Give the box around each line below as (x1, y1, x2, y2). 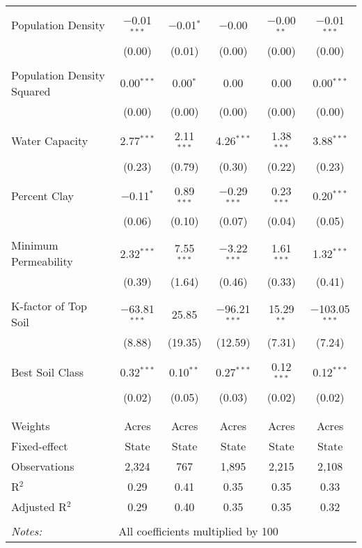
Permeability (11, 253, 73, 270)
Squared (11, 82, 51, 99)
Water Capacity (11, 132, 88, 149)
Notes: (11, 523, 42, 540)
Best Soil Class (11, 363, 84, 380)
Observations (11, 458, 74, 475)
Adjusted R (11, 498, 67, 515)
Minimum (11, 237, 58, 254)
